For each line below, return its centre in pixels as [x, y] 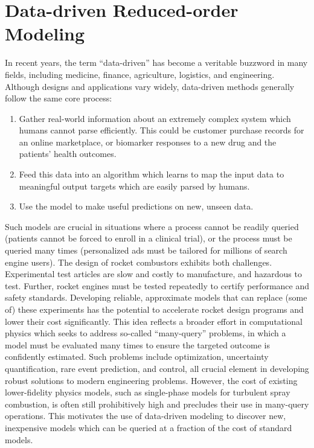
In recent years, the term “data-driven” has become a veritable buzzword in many [156, 62]
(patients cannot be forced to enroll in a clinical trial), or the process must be [149, 238]
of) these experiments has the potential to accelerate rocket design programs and [154, 309]
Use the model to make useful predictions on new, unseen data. [136, 206]
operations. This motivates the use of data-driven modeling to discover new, [146, 416]
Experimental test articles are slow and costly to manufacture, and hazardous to [153, 274]
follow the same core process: [59, 98]
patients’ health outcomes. [68, 154]
